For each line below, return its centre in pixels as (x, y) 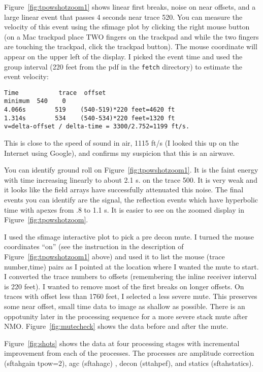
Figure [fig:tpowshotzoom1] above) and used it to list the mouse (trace (114, 257)
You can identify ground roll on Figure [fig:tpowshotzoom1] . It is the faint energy (131, 170)
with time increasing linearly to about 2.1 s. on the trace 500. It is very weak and (131, 179)
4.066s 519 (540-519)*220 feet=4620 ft (90, 110)
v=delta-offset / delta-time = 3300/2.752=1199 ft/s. (97, 127)
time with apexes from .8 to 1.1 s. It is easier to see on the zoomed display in (124, 209)
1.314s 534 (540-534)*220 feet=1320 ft (90, 118)
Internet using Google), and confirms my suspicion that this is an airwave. (120, 153)
